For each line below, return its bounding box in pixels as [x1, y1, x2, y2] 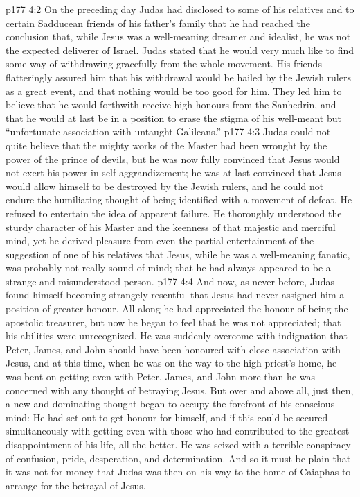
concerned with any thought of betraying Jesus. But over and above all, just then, [6, 382, 354, 397]
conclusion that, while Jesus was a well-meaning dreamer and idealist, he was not [6, 29, 351, 44]
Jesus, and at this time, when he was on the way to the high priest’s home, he [6, 355, 337, 370]
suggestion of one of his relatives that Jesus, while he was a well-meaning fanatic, [6, 246, 350, 261]
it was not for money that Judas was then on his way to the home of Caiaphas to [6, 464, 351, 479]
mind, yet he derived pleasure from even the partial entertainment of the [6, 233, 314, 248]
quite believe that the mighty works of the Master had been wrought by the [6, 137, 327, 152]
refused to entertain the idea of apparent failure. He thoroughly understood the [6, 205, 342, 220]
